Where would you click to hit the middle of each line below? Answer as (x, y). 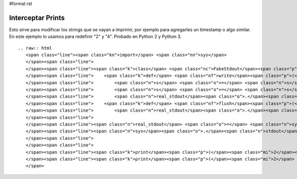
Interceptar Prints (37, 18)
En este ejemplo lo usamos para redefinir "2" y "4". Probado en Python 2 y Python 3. (95, 37)
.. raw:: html (35, 48)
